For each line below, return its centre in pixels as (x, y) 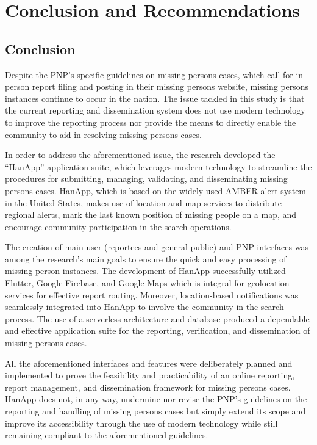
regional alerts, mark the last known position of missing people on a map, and (151, 215)
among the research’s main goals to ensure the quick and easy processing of (146, 259)
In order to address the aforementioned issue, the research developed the (140, 155)
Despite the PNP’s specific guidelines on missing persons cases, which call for (149, 74)
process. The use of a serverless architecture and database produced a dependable (157, 318)
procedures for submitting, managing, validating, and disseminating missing (146, 179)
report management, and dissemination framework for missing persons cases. (148, 387)
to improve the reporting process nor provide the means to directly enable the (151, 122)
